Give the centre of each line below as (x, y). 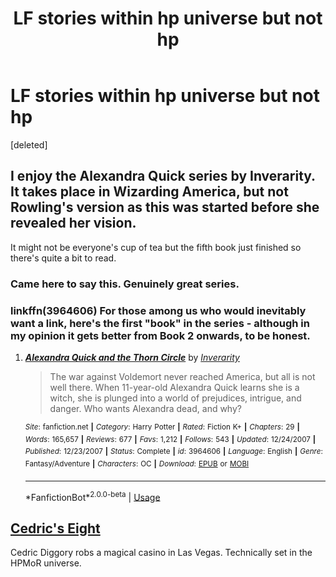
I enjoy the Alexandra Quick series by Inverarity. (163, 176)
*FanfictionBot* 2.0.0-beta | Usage (92, 496)
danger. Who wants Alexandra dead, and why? (145, 408)
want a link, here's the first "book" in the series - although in (160, 323)
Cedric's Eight (55, 528)
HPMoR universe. (46, 563)
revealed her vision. (73, 223)
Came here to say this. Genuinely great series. (125, 284)
